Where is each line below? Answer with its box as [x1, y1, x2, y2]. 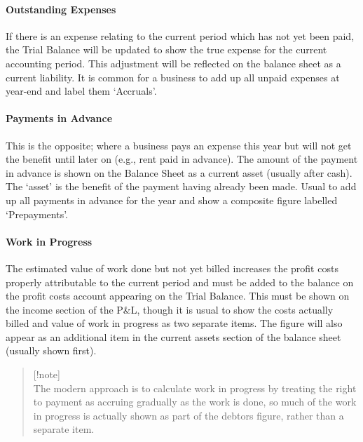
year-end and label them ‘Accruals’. [6, 83, 157, 98]
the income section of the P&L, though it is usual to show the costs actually [6, 302, 334, 316]
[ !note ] [33, 367, 60, 382]
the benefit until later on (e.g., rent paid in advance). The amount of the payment [6, 152, 358, 166]
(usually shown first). [6, 343, 97, 358]
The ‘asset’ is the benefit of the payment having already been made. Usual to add [6, 179, 357, 194]
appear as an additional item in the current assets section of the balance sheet [6, 329, 341, 344]
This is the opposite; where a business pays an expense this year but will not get [6, 138, 352, 152]
